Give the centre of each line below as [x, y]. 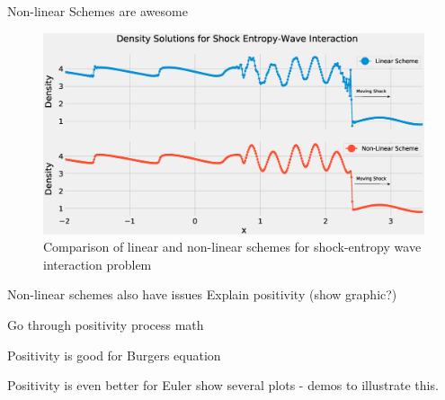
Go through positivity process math [106, 324]
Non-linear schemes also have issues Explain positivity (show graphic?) [202, 294]
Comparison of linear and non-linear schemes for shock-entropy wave [232, 247]
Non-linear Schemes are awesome [98, 11]
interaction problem [98, 264]
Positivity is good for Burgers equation [114, 355]
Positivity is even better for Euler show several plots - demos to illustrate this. [223, 385]
